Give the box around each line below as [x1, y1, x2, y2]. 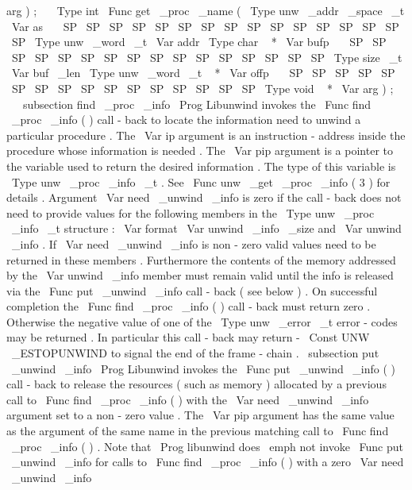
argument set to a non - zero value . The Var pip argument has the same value [6, 407, 395, 423]
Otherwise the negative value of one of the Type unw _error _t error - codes [6, 313, 398, 330]
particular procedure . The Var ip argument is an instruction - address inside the [6, 126, 406, 143]
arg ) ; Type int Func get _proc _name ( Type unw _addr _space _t [6, 2, 405, 18]
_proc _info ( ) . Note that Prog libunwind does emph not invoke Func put [11, 438, 403, 454]
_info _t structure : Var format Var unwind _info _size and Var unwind [11, 220, 402, 237]
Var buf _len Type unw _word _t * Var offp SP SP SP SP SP [11, 64, 395, 81]
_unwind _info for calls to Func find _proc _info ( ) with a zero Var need [11, 453, 404, 470]
